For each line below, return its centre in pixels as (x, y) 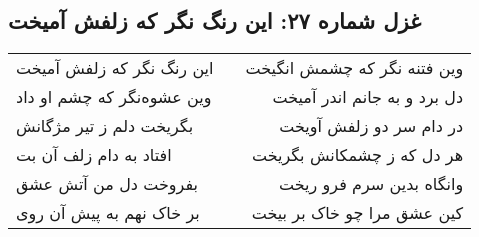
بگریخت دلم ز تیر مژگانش (105, 126)
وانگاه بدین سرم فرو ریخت (371, 184)
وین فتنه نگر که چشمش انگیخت (354, 68)
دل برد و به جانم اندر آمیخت (368, 97)
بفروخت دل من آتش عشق (107, 184)
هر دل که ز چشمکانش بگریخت (357, 155)
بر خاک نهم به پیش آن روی (108, 213)
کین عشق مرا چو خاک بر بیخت (357, 213)
